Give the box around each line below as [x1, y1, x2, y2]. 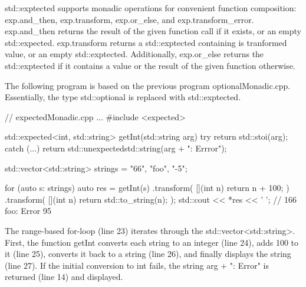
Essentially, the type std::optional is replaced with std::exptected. [5, 91, 241, 103]
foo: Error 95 [5, 204, 51, 217]
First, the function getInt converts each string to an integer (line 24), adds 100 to [5, 236, 299, 248]
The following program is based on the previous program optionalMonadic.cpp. [5, 79, 291, 91]
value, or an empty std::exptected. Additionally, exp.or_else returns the [5, 48, 264, 60]
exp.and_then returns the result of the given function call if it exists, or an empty [5, 25, 301, 37]
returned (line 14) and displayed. [5, 270, 123, 283]
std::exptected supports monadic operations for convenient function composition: [5, 2, 297, 14]
